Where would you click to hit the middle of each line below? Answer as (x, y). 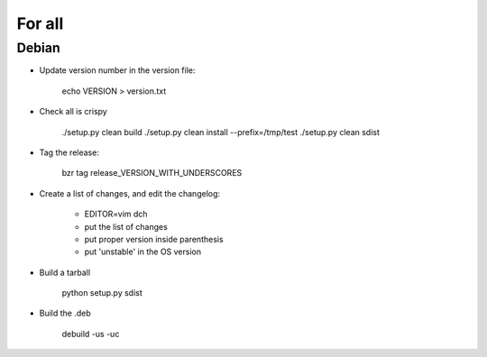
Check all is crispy (73, 112)
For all (40, 23)
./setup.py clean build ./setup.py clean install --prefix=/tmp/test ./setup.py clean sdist (221, 132)
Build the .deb (65, 313)
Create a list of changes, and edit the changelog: (130, 193)
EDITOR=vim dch (116, 214)
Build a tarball (64, 272)
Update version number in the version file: (117, 70)
